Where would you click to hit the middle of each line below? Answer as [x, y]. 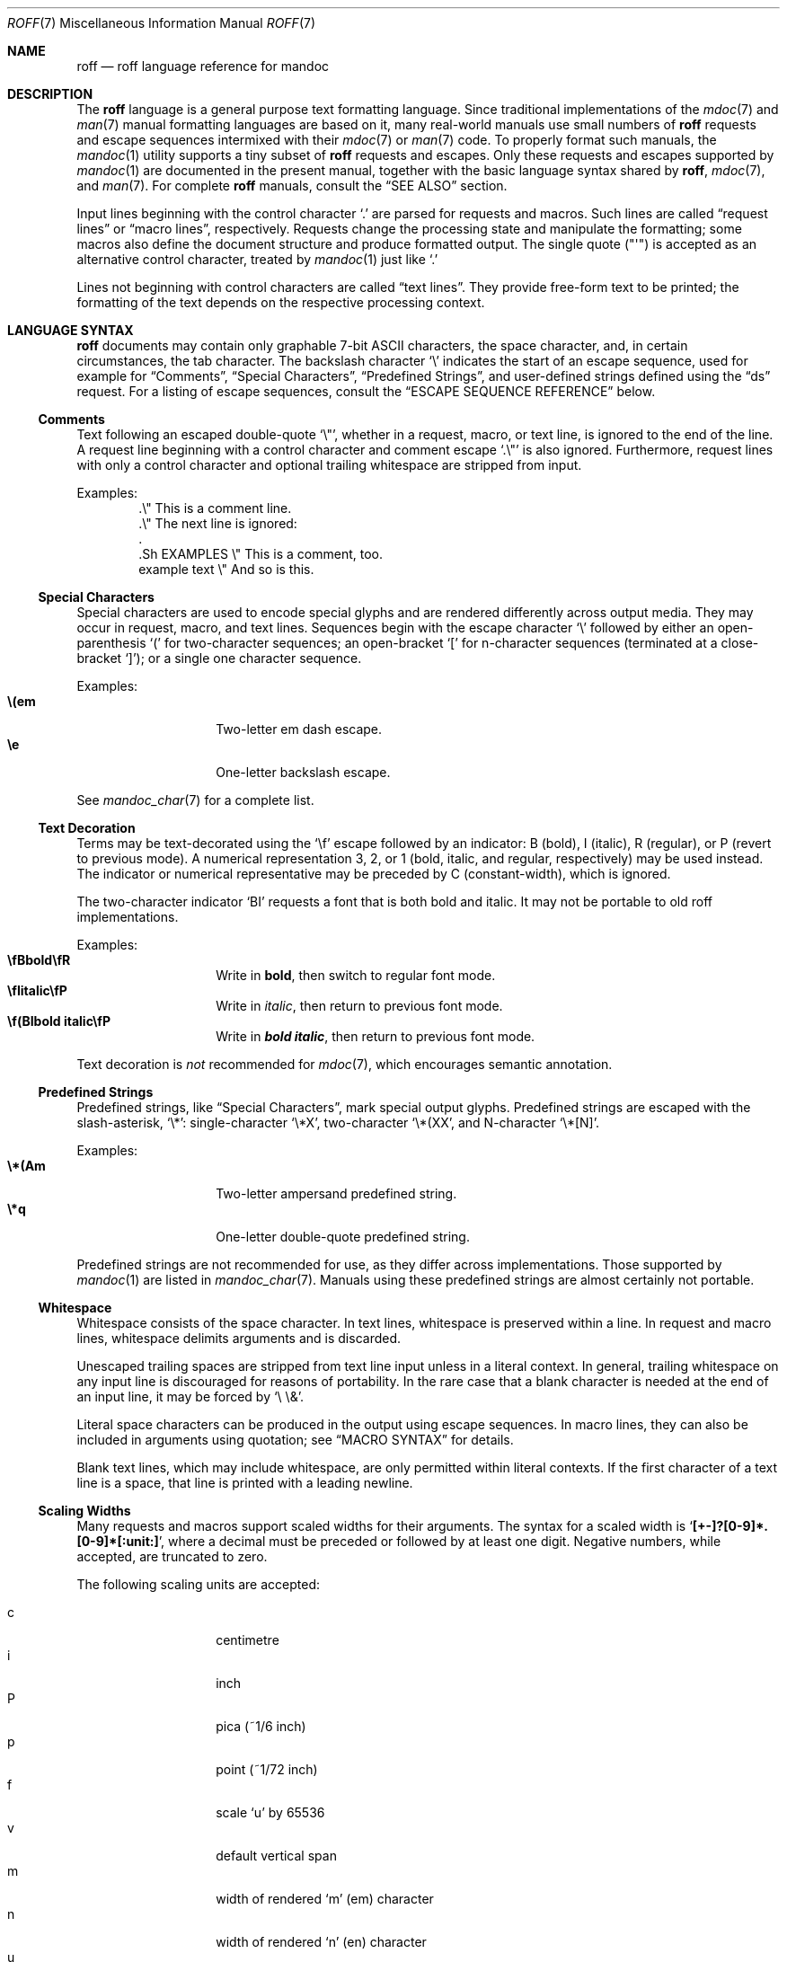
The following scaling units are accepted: [199, 1584]
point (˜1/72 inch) [267, 1769]
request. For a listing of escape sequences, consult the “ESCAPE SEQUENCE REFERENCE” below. [366, 391]
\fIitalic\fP [37, 990]
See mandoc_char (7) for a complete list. [195, 800]
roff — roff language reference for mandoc [203, 66]
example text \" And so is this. [226, 569]
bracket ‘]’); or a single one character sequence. [219, 658]
